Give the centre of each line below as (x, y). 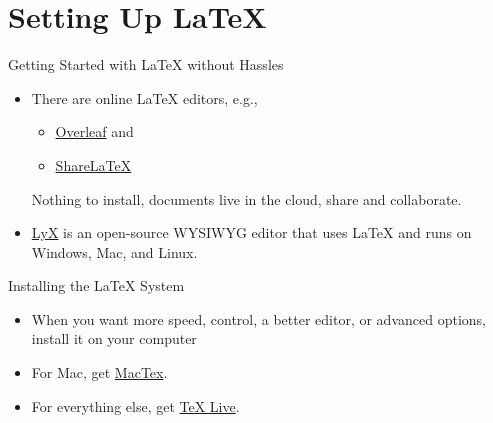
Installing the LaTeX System (96, 285)
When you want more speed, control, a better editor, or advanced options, (258, 318)
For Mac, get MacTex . (99, 372)
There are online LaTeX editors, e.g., (144, 97)
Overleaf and (94, 131)
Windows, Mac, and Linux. (114, 251)
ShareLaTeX (93, 164)
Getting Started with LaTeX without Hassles (146, 64)
